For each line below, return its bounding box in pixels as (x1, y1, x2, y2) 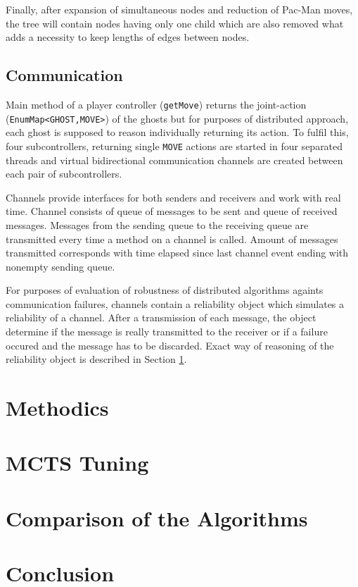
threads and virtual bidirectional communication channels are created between (6, 152, 343, 167)
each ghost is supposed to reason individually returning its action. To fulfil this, (6, 125, 349, 140)
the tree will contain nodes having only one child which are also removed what (6, 16, 344, 30)
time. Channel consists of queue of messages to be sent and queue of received (6, 204, 338, 218)
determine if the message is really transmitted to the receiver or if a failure (6, 324, 328, 339)
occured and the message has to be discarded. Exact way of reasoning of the (6, 338, 334, 352)
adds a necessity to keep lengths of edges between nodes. (6, 30, 250, 44)
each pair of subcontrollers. (6, 166, 122, 181)
